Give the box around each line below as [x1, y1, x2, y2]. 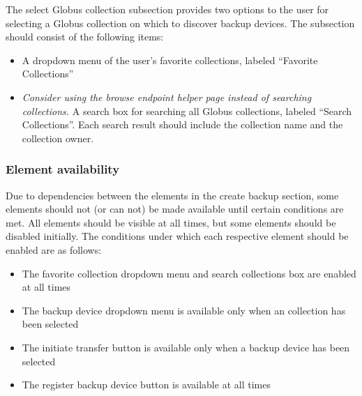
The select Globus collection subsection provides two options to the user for [6, 2, 329, 16]
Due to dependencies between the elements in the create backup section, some [6, 188, 339, 202]
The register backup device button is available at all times [22, 377, 271, 392]
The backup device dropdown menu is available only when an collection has [22, 303, 346, 317]
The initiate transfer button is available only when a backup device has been [22, 340, 350, 354]
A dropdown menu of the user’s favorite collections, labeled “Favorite [22, 52, 318, 67]
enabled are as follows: [6, 242, 102, 257]
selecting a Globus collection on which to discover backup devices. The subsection [6, 15, 355, 30]
